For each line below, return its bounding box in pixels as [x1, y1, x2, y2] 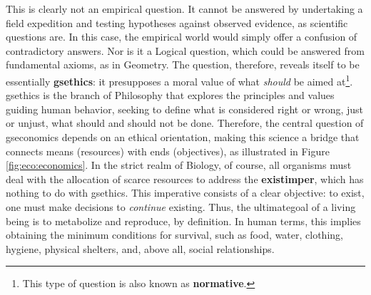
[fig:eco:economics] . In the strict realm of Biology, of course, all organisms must [6, 157, 352, 172]
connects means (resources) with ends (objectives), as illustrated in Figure [6, 143, 330, 158]
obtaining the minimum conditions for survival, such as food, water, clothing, [6, 227, 343, 242]
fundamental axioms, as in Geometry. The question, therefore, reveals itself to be [6, 57, 360, 72]
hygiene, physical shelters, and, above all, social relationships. [6, 241, 275, 256]
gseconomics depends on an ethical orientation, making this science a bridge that [6, 130, 360, 144]
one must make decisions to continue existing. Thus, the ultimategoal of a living [6, 199, 356, 214]
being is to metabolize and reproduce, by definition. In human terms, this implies [6, 213, 361, 228]
